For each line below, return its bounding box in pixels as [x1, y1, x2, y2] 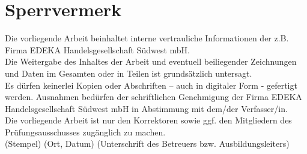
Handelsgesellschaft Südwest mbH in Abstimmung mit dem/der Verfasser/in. [5, 102, 288, 114]
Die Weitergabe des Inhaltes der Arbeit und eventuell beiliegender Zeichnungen [5, 55, 297, 68]
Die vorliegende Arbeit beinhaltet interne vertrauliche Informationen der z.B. [5, 32, 289, 44]
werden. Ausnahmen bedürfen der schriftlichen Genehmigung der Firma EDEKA [5, 90, 302, 103]
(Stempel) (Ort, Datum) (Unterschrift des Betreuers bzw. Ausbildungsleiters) [5, 137, 290, 150]
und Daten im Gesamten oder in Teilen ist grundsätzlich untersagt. [5, 67, 252, 79]
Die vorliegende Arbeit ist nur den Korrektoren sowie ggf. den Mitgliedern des [5, 114, 292, 126]
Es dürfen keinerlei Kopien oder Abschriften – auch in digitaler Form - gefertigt [5, 78, 297, 91]
